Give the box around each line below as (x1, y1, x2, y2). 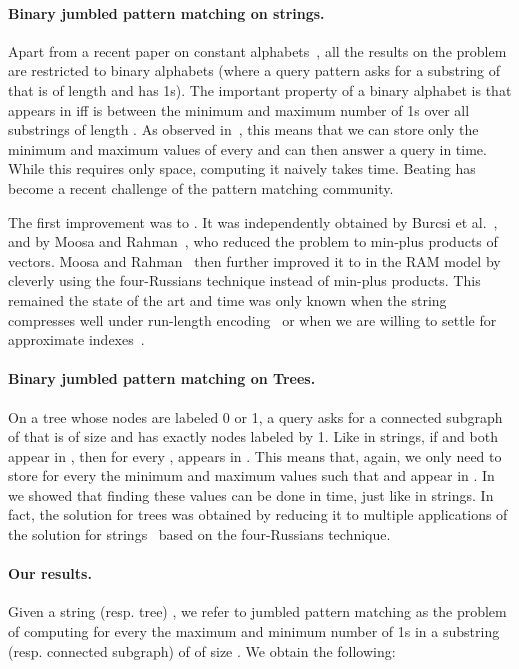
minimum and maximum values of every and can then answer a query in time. (8, 138, 487, 159)
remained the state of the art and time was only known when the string (8, 289, 447, 310)
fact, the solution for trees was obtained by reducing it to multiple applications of (8, 504, 508, 525)
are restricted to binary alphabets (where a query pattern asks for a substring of (8, 60, 500, 81)
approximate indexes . (8, 329, 145, 350)
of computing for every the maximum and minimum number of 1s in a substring (8, 621, 500, 642)
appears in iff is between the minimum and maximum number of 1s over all (8, 99, 470, 120)
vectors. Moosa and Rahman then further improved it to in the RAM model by (8, 250, 501, 271)
